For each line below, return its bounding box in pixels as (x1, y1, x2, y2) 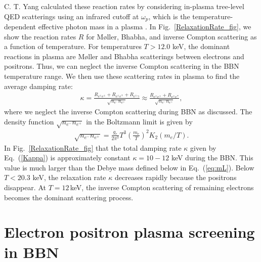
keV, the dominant (172, 41, 230, 52)
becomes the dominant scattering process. (4, 192, 134, 202)
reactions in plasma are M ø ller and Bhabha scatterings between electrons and (4, 51, 244, 61)
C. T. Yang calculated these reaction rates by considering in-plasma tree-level (4, 1, 244, 11)
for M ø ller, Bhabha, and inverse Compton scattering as (86, 31, 257, 41)
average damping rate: (4, 80, 73, 91)
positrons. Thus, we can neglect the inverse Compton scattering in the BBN (4, 61, 239, 71)
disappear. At (4, 182, 46, 192)
